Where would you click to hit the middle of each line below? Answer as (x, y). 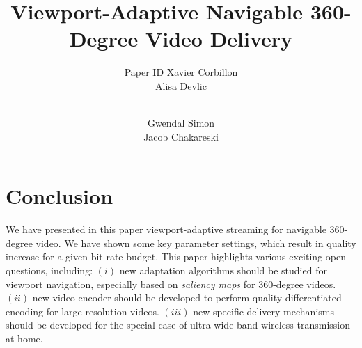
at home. (24, 338)
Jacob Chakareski (181, 136)
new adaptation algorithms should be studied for (223, 270)
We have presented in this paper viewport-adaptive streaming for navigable (166, 229)
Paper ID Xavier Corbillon (181, 72)
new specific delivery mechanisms (263, 311)
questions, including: (49, 270)
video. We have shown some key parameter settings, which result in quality (196, 243)
